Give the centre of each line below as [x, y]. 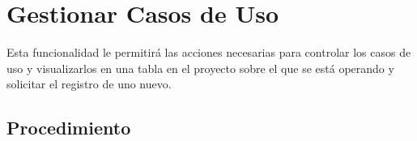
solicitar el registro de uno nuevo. [89, 84]
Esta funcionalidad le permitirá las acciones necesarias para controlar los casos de [209, 52]
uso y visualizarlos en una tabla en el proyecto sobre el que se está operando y [200, 68]
